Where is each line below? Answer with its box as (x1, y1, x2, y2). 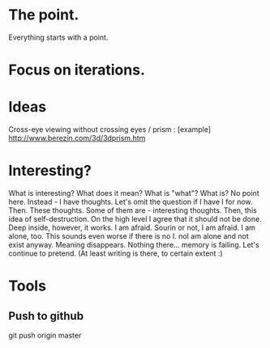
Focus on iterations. (8, 61, 146, 79)
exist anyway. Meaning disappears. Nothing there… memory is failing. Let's (8, 240, 259, 249)
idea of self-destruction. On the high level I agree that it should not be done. (8, 214, 262, 223)
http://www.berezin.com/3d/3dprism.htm (8, 134, 146, 143)
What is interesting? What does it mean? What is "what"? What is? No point (8, 189, 259, 197)
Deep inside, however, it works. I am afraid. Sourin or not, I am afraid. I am (8, 223, 255, 232)
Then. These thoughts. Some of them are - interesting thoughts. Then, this (8, 206, 257, 215)
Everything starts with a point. (8, 32, 109, 42)
